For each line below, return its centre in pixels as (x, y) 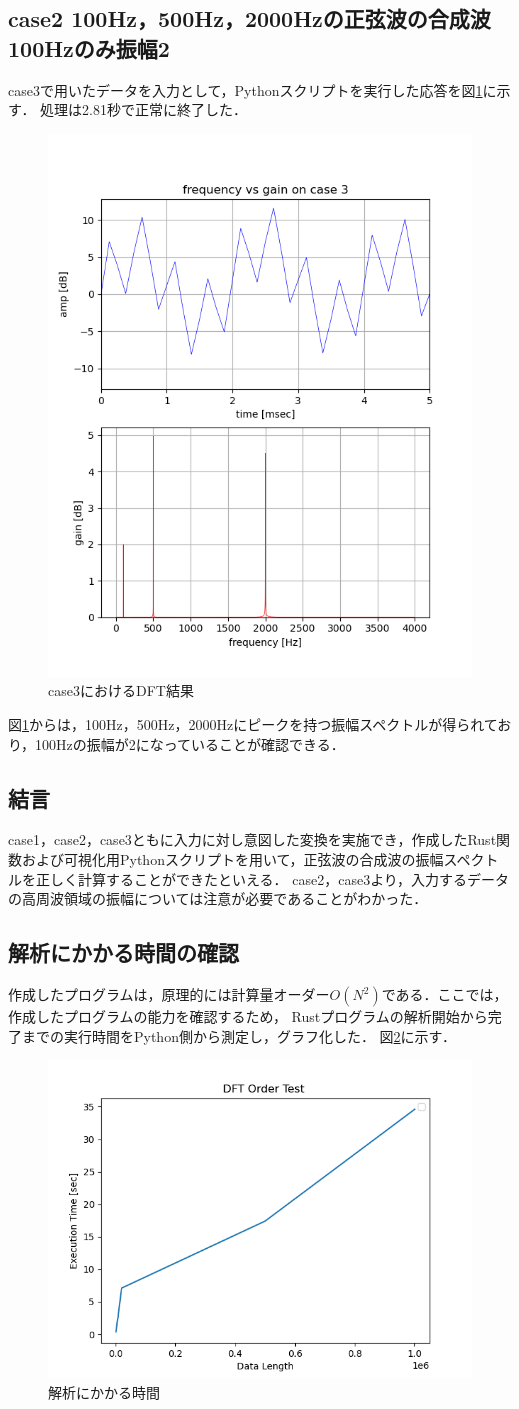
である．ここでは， (444, 994)
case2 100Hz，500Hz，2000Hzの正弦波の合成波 (249, 18)
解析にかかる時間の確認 (123, 952)
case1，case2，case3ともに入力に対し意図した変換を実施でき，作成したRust (252, 839)
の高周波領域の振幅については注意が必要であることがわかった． (218, 898)
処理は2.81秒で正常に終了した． (143, 109)
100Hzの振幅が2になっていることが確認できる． (190, 743)
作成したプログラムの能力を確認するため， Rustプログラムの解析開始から (248, 1016)
